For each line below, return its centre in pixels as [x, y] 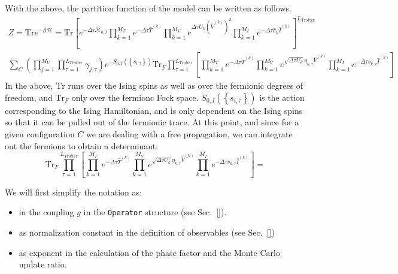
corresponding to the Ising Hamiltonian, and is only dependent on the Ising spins [154, 110]
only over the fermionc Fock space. [135, 97]
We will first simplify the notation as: [73, 192]
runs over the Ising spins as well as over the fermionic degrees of [186, 85]
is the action [282, 97]
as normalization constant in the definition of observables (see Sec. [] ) [147, 232]
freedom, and [29, 97]
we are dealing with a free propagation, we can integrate [189, 134]
